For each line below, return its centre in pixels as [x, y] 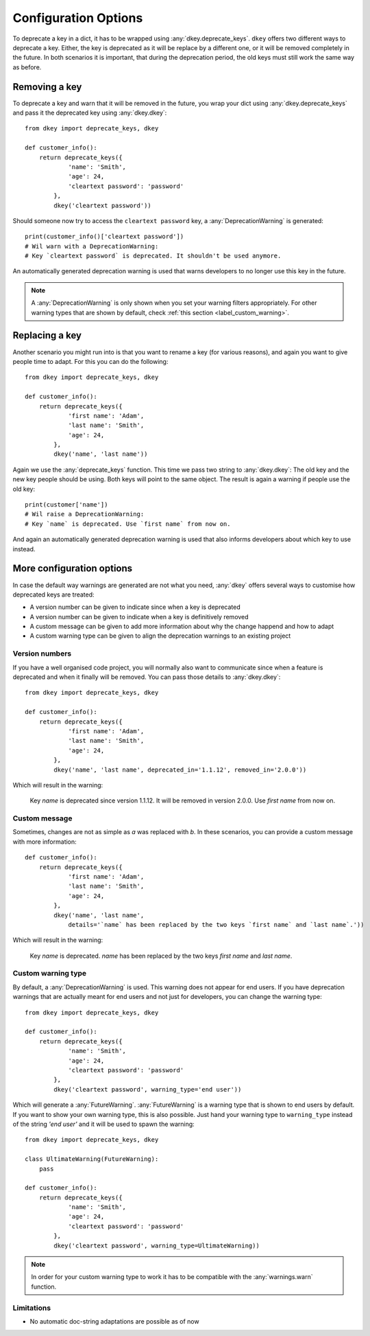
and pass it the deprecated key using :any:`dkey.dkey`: [90, 113]
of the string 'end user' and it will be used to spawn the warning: [103, 1124]
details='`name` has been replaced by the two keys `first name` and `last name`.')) [216, 924]
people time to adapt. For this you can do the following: [90, 361]
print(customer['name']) [66, 505]
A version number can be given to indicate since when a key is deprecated [135, 607]
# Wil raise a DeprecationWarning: [85, 514]
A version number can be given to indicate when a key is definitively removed [139, 617]
